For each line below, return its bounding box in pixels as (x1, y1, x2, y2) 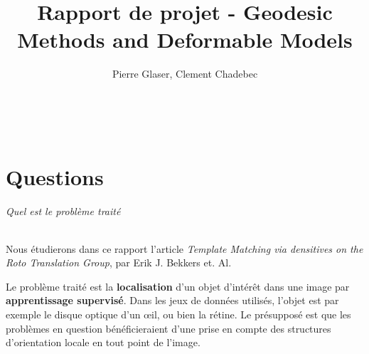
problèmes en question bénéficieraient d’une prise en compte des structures (6, 321, 331, 335)
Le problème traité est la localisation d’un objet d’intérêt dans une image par (6, 278, 350, 293)
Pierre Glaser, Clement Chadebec (112, 66, 258, 81)
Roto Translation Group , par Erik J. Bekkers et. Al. (6, 255, 232, 270)
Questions (6, 162, 104, 191)
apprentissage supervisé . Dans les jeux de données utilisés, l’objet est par (6, 293, 339, 308)
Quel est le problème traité (6, 204, 121, 219)
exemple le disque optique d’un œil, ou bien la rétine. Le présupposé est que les (6, 307, 351, 322)
